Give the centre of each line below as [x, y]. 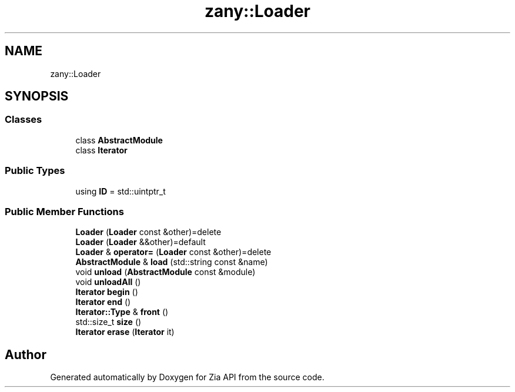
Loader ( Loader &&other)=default [141, 242]
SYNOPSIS [37, 96]
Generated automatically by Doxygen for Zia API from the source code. [187, 377]
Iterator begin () [107, 292]
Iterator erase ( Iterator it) [125, 332]
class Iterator [101, 150]
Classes [24, 120]
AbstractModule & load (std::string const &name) [172, 262]
